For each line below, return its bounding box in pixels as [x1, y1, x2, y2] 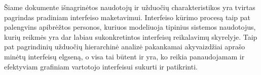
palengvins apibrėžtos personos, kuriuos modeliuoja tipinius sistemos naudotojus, [4, 22, 256, 32]
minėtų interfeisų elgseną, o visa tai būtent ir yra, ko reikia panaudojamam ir [4, 51, 245, 61]
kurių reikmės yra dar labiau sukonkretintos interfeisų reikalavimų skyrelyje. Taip [4, 31, 257, 42]
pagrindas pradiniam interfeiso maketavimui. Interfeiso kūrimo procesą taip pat [4, 12, 250, 22]
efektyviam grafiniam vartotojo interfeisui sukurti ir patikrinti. [4, 61, 198, 71]
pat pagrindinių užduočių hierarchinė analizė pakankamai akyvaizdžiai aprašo [4, 41, 245, 52]
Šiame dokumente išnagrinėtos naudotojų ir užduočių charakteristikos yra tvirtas [4, 2, 255, 12]
